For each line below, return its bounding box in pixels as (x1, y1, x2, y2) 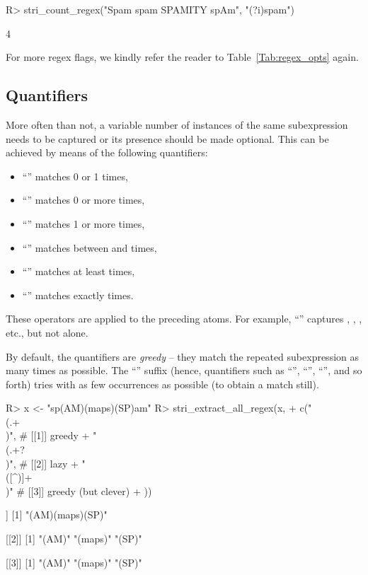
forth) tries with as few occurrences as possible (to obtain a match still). (6, 376, 319, 391)
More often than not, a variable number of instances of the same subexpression (6, 117, 348, 132)
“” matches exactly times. (22, 287, 134, 302)
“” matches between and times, (22, 240, 157, 255)
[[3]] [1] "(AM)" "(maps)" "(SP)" (6, 554, 142, 569)
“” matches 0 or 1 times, (22, 168, 128, 183)
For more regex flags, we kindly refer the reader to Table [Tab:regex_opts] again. (6, 50, 359, 64)
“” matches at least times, (22, 264, 135, 279)
